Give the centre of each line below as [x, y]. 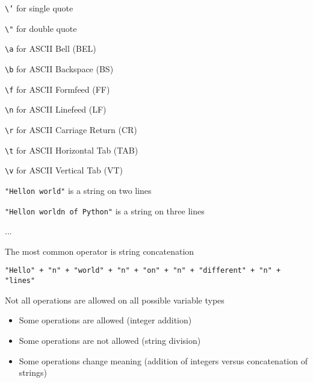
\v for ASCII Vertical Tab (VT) [64, 170]
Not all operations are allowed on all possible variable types [115, 300]
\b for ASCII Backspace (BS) [59, 68]
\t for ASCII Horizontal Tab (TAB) [72, 150]
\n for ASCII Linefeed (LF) [56, 109]
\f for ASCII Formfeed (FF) [57, 89]
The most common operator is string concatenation [100, 251]
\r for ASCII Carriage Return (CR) [71, 129]
